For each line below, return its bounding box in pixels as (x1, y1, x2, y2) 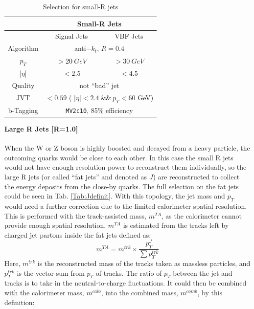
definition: (4, 297, 35, 307)
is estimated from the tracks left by (123, 220, 229, 230)
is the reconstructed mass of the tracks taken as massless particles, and (37, 258, 251, 268)
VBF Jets (115, 31, 143, 41)
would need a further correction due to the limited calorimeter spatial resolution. (4, 201, 247, 211)
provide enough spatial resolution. (4, 220, 106, 230)
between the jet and (173, 267, 232, 278)
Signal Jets (55, 31, 88, 41)
